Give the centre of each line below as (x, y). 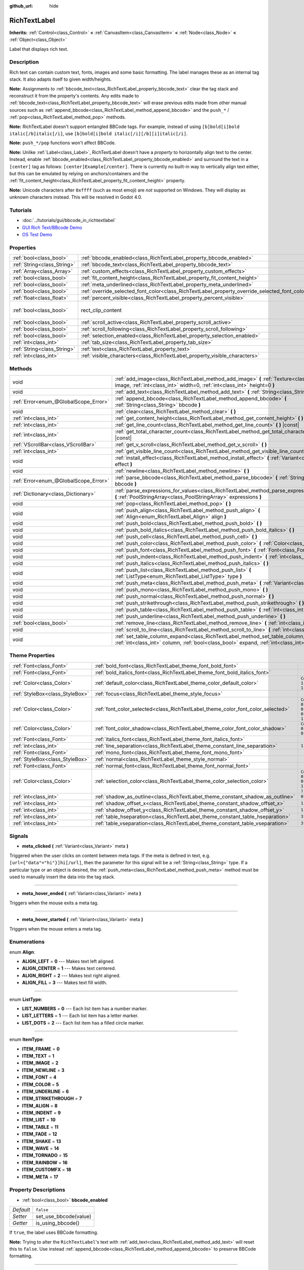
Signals (19, 836)
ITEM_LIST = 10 (39, 1120)
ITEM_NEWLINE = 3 (43, 1070)
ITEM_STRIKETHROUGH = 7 (52, 1099)
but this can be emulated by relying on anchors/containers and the (79, 173)
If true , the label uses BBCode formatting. (54, 1232)
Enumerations (27, 942)
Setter (20, 1217)
